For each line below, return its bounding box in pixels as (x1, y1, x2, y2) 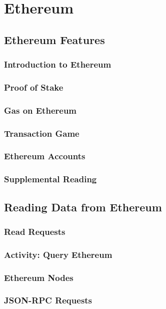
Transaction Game (4, 127, 79, 139)
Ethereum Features (4, 32, 105, 47)
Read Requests (4, 225, 65, 237)
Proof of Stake (4, 81, 63, 93)
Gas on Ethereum (4, 104, 77, 116)
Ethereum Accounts (4, 150, 85, 162)
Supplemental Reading (4, 173, 97, 185)
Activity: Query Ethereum (4, 248, 112, 260)
